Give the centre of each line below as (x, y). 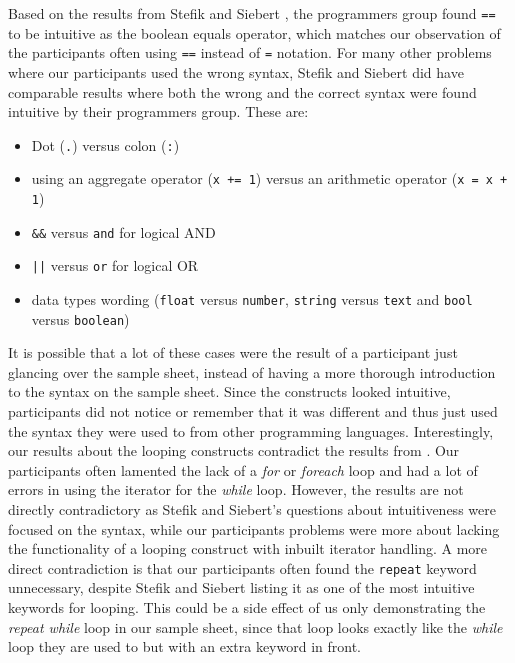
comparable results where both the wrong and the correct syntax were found (242, 91)
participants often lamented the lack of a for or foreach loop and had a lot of (243, 469)
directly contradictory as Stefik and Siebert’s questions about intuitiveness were (252, 509)
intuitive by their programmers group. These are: (158, 111)
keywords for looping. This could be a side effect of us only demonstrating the (247, 607)
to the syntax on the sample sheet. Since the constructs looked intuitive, (229, 391)
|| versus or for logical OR (115, 265)
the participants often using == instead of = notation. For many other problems (250, 52)
